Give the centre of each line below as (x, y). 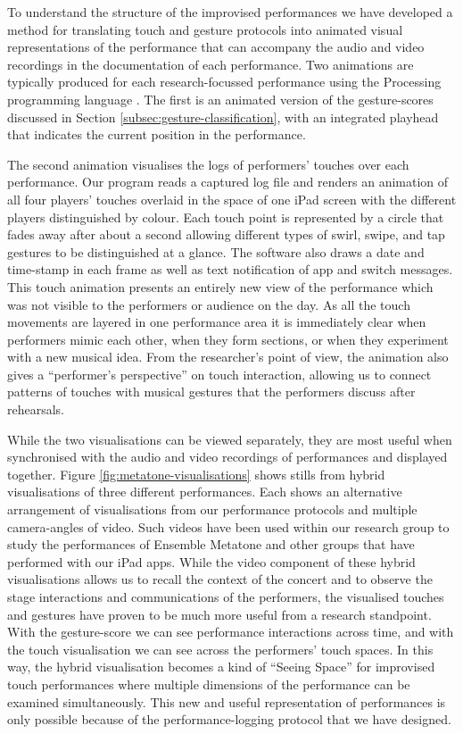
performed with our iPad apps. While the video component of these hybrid (211, 561)
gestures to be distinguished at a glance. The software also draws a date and (216, 251)
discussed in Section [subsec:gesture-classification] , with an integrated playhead (223, 117)
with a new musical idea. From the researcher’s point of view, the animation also (228, 357)
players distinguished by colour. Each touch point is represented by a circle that (226, 217)
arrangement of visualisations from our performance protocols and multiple (212, 509)
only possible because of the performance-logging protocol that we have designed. (229, 719)
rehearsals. (36, 409)
